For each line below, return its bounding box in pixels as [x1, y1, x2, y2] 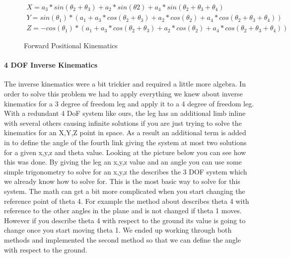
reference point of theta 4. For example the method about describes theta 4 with [4, 195, 249, 206]
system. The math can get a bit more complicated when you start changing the [4, 186, 245, 196]
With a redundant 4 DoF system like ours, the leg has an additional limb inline [4, 108, 246, 118]
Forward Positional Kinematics [24, 40, 118, 51]
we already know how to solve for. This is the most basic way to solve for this [4, 176, 240, 186]
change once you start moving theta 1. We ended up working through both [4, 225, 232, 235]
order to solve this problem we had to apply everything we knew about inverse [4, 88, 243, 99]
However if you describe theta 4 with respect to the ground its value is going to [4, 215, 246, 225]
